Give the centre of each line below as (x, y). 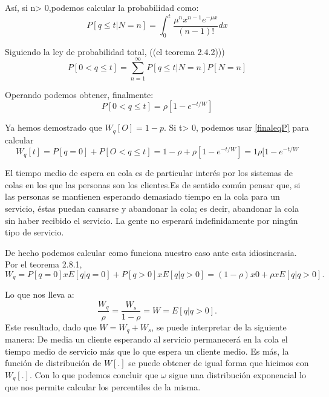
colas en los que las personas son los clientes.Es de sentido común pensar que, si (153, 184)
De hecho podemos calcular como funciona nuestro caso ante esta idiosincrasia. (151, 252)
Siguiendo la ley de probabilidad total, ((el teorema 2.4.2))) (115, 51)
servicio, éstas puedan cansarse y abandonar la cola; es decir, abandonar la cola (152, 208)
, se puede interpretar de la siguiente (219, 326)
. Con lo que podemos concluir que (94, 374)
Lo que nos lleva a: (40, 294)
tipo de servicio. (34, 232)
